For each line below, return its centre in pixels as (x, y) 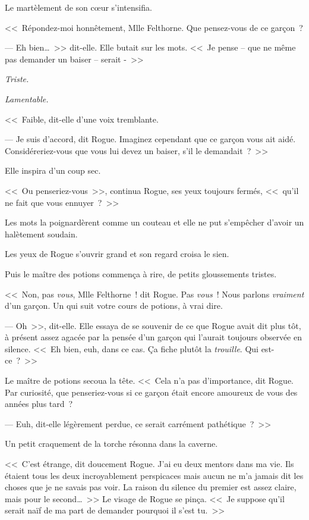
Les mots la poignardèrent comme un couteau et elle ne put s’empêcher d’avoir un (154, 222)
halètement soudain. (41, 234)
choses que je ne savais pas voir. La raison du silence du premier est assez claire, (151, 487)
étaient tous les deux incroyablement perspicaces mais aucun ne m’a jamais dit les (154, 475)
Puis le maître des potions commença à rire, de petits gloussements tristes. (141, 273)
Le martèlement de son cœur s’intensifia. (78, 7)
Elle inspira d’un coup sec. (53, 170)
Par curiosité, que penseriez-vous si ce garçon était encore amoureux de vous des (151, 392)
